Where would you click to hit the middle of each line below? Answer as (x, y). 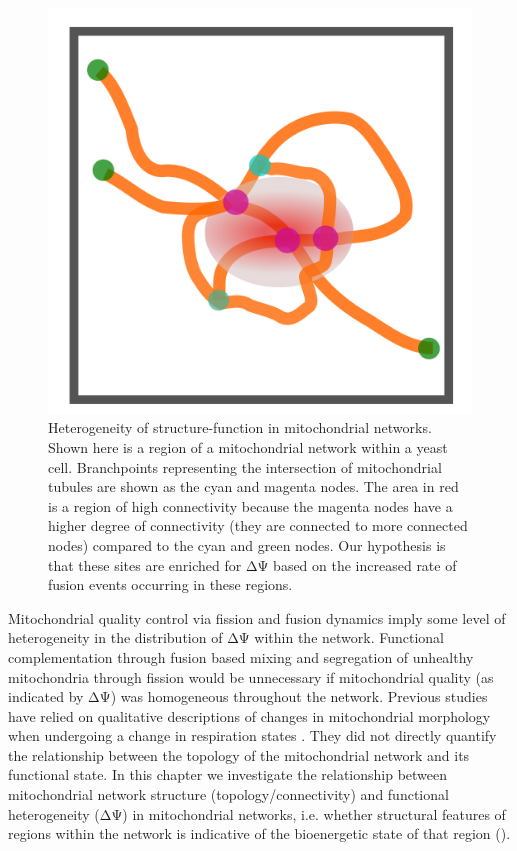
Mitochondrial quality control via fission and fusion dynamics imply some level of (257, 617)
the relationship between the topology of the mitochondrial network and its (239, 754)
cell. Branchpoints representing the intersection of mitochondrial (245, 466)
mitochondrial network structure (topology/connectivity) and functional (228, 794)
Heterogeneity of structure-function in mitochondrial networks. (240, 427)
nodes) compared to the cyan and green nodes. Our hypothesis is (247, 544)
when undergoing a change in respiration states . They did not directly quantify (252, 735)
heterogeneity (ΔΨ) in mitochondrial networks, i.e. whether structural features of (257, 813)
